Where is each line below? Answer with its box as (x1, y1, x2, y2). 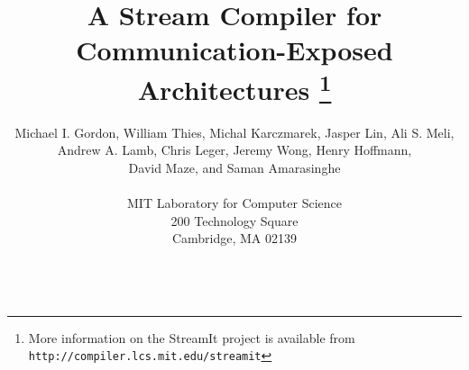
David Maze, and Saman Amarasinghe (128, 158, 341, 177)
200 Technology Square (170, 211, 299, 230)
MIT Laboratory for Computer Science (127, 194, 342, 212)
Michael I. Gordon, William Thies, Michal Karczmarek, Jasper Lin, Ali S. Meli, (14, 122, 455, 141)
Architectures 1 (137, 67, 332, 107)
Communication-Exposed (76, 32, 393, 68)
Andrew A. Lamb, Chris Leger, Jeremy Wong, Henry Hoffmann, (57, 140, 412, 159)
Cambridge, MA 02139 (171, 229, 298, 248)
